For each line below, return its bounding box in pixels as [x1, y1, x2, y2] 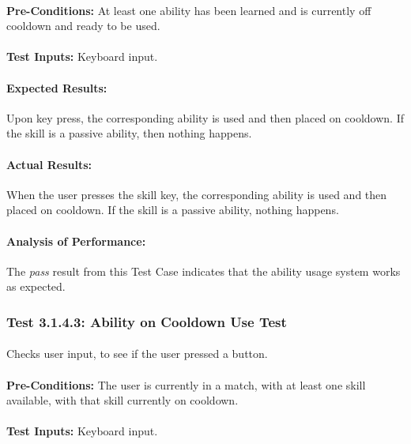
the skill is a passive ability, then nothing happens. [6, 125, 252, 141]
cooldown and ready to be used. [6, 17, 160, 34]
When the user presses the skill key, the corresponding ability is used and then [6, 186, 387, 202]
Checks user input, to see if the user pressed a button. [6, 345, 268, 362]
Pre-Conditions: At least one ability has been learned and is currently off [6, 2, 371, 18]
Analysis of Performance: [6, 232, 146, 249]
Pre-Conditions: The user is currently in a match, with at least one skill [6, 376, 366, 393]
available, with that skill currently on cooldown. [6, 392, 239, 408]
